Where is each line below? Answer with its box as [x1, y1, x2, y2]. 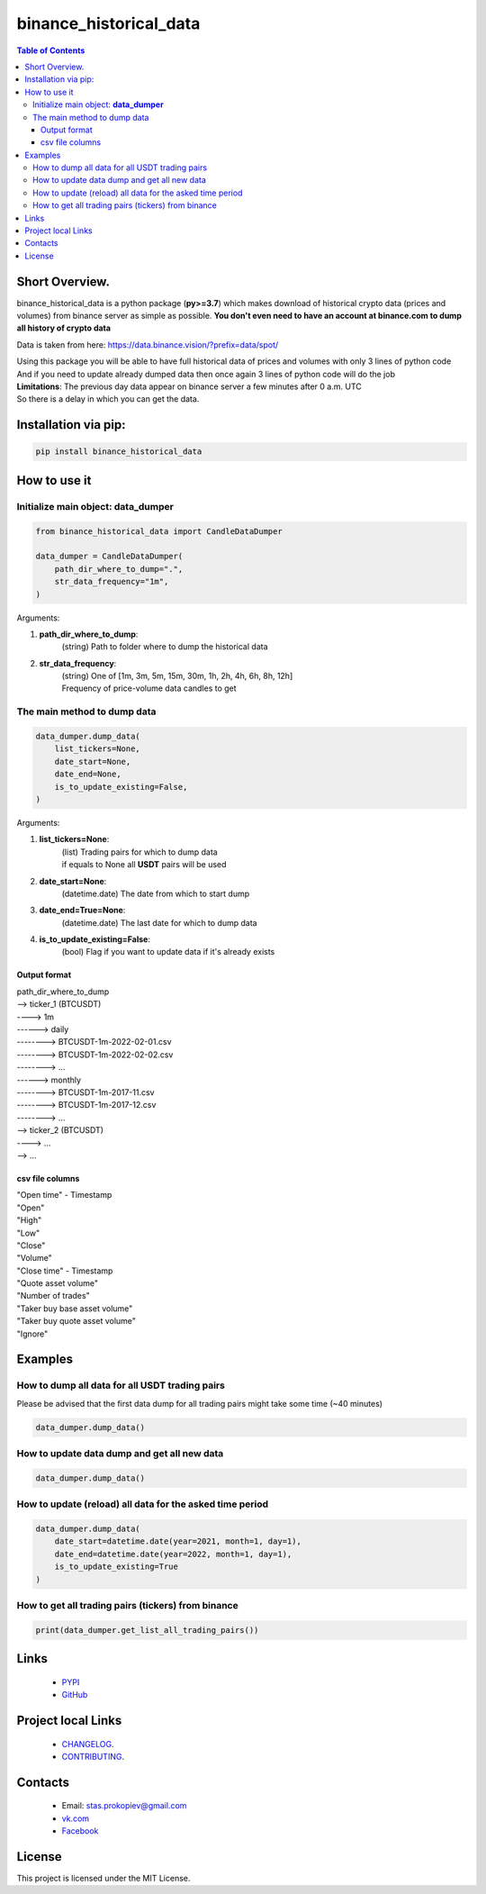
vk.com [61, 1813, 90, 1824]
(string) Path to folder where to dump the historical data [61, 641, 269, 652]
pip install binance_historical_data [35, 447, 202, 457]
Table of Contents [16, 45, 85, 56]
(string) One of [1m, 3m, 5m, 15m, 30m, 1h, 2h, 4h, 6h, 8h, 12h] [61, 671, 293, 682]
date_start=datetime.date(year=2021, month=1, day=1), [54, 1536, 301, 1546]
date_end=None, [54, 769, 121, 779]
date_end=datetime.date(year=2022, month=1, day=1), [54, 1549, 292, 1559]
